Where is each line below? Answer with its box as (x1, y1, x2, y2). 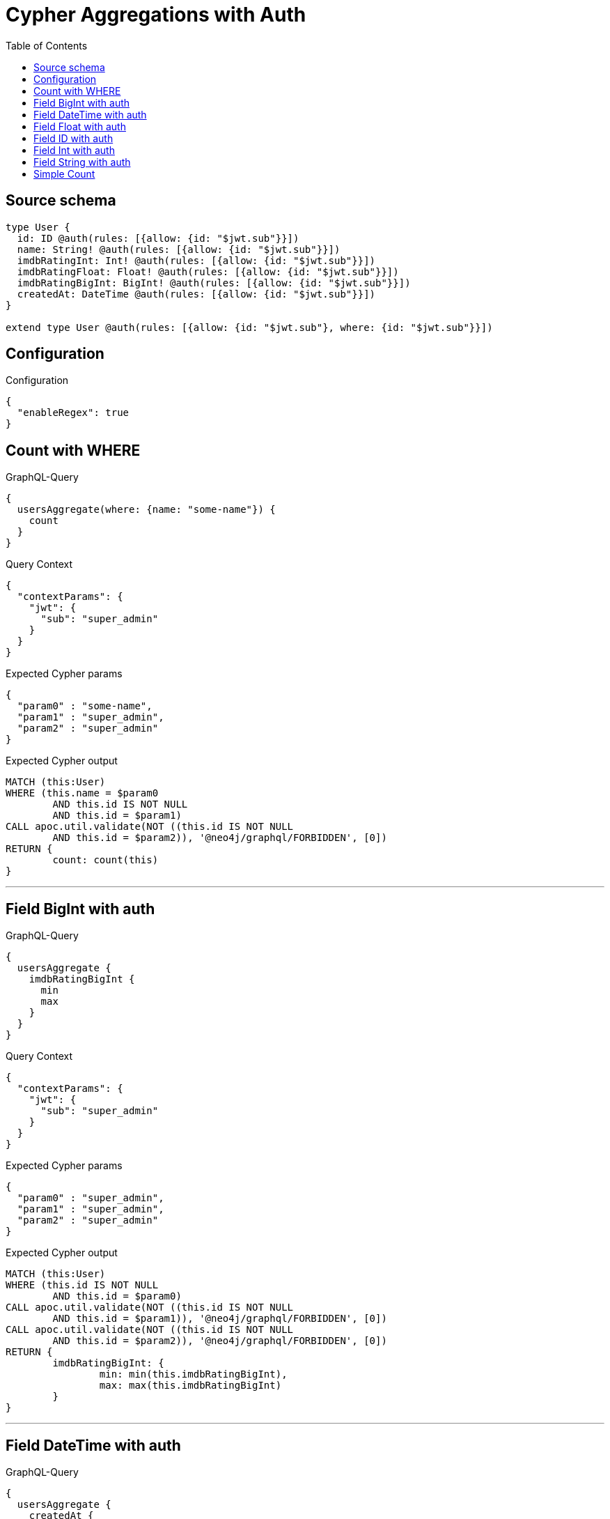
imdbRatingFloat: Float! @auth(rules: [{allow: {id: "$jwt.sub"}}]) (17, 265, 399, 277)
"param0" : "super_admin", (17, 1192, 164, 1204)
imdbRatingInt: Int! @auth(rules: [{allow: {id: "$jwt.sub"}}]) (17, 254, 376, 266)
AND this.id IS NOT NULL (52, 799, 188, 810)
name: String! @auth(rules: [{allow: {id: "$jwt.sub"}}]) (17, 243, 341, 255)
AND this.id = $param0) (52, 1290, 182, 1302)
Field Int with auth (33, 144, 115, 156)
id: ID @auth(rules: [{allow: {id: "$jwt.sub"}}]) (17, 232, 299, 244)
